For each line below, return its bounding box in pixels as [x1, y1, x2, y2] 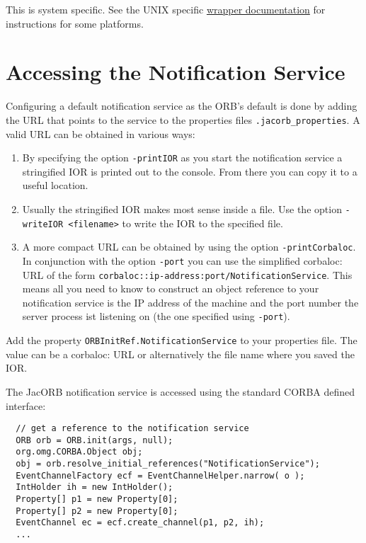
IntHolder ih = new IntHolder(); [16, 482, 173, 493]
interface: [6, 398, 46, 413]
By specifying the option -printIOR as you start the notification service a [22, 150, 343, 165]
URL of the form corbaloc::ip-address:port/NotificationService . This [22, 267, 353, 282]
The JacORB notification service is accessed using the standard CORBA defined [6, 384, 355, 399]
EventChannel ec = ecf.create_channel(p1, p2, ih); [16, 518, 265, 528]
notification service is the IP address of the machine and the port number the [22, 295, 359, 309]
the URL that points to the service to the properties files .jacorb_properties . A [6, 112, 360, 127]
